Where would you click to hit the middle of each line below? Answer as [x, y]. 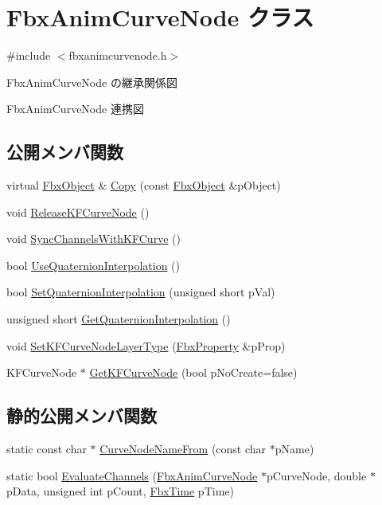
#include [29, 55]
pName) [294, 449]
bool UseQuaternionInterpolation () [93, 265]
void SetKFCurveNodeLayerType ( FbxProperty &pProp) [146, 345]
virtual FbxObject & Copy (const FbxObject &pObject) [144, 185]
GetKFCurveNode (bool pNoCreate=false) [193, 372]
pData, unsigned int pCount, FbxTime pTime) [120, 491]
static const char [47, 449]
